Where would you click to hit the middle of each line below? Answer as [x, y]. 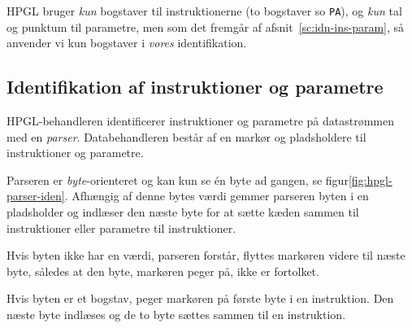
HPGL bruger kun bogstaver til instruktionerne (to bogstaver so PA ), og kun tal [204, 11]
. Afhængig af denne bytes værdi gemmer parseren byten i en [217, 196]
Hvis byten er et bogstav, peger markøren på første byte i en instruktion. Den [200, 298]
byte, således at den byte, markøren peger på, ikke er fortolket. [163, 271]
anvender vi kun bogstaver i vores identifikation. [127, 43]
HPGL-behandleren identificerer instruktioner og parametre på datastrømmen [200, 121]
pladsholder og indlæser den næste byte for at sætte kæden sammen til [183, 212]
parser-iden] [36, 196]
